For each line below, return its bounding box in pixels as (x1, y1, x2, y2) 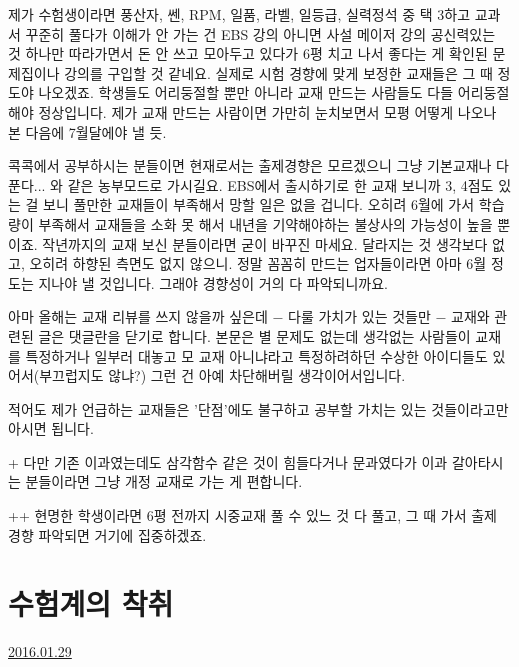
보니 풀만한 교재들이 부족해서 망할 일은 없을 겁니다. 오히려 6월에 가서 (43, 194, 475, 215)
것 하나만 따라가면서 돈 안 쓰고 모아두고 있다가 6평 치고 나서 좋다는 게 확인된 (8, 43, 488, 64)
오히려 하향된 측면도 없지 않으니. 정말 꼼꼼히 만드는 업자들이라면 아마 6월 (29, 253, 487, 274)
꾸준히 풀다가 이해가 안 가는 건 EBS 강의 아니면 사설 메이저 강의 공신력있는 (25, 23, 496, 44)
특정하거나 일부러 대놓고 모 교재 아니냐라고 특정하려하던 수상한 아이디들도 (25, 345, 488, 366)
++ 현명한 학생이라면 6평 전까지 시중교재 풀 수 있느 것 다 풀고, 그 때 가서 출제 (8, 505, 498, 526)
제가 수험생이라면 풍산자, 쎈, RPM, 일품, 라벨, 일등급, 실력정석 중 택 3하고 (8, 4, 471, 24)
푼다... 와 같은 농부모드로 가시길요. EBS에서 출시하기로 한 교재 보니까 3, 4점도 (8, 174, 494, 195)
